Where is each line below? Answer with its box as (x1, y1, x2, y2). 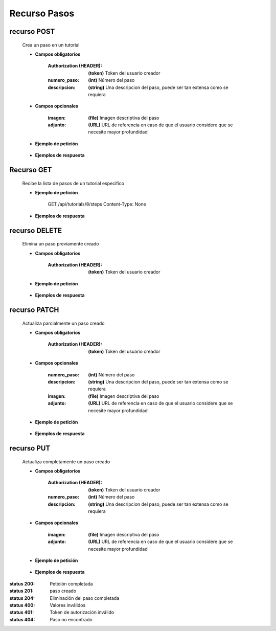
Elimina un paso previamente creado (22, 241, 99, 247)
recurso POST (9, 27, 55, 36)
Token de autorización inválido (50, 609, 114, 616)
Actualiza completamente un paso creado (22, 458, 110, 465)
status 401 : (9, 609, 34, 616)
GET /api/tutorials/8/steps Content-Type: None (48, 201, 147, 207)
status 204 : (9, 595, 35, 601)
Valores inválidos (50, 602, 86, 608)
